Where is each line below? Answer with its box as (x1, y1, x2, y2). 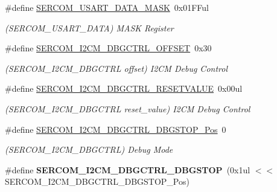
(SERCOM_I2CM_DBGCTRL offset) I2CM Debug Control (5, 62, 228, 74)
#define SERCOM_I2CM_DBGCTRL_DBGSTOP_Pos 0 (5, 123, 226, 135)
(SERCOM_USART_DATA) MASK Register (5, 21, 174, 34)
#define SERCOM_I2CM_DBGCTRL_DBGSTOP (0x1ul (5, 163, 250, 176)
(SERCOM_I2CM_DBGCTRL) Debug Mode (5, 143, 173, 156)
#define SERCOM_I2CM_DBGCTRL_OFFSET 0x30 (5, 42, 212, 54)
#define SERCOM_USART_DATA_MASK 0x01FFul (5, 1, 209, 13)
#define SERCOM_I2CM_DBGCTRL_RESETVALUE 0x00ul (5, 82, 243, 95)
